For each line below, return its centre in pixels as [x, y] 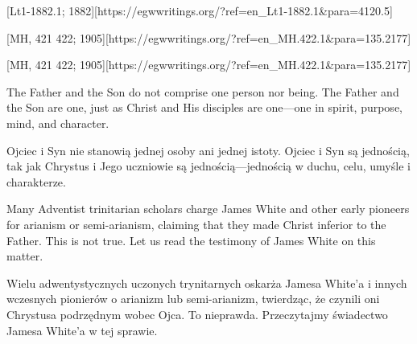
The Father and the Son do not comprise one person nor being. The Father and [203, 91]
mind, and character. [58, 123]
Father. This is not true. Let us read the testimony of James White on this [191, 240]
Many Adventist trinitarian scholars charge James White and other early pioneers [208, 209]
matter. [25, 256]
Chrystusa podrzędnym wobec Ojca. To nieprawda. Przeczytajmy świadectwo [197, 314]
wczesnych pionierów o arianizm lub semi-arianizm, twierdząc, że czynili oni [193, 299]
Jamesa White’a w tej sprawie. [82, 330]
